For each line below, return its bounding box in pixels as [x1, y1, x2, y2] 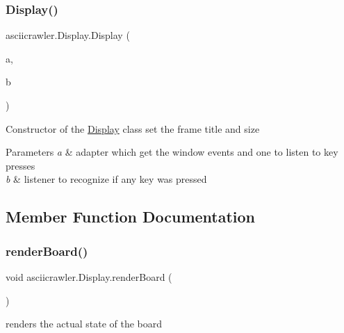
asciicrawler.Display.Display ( [6, 28, 130, 42]
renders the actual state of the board [6, 316, 163, 331]
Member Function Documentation [6, 206, 256, 227]
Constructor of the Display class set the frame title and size [6, 121, 260, 136]
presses [6, 158, 35, 172]
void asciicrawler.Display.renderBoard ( [6, 269, 172, 284]
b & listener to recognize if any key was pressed [6, 172, 207, 186]
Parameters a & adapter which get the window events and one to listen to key [6, 145, 338, 159]
